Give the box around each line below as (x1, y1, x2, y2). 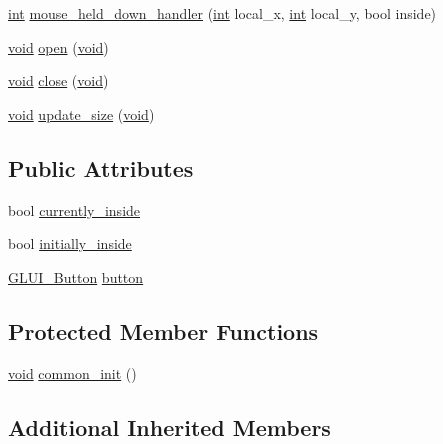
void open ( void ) (8, 36, 109, 57)
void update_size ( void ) (8, 103, 155, 124)
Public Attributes (8, 152, 194, 183)
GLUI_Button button (8, 266, 144, 287)
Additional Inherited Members (8, 411, 331, 442)
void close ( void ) (8, 70, 109, 91)
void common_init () (8, 362, 137, 383)
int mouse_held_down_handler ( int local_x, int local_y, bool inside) (8, 3, 437, 23)
